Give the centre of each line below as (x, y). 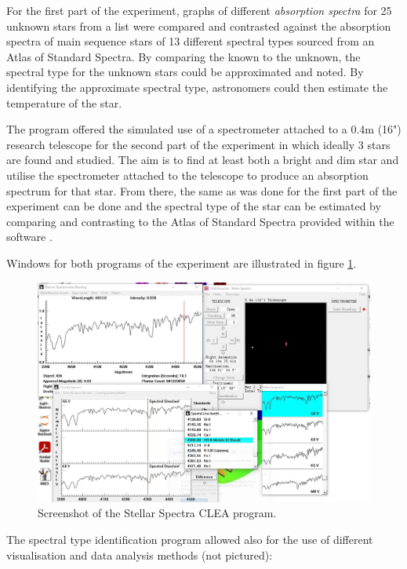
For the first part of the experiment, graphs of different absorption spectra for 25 (199, 10)
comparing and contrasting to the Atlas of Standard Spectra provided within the (200, 221)
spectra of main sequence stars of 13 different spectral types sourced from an (191, 41)
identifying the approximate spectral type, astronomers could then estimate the (197, 87)
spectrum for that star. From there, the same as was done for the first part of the (202, 190)
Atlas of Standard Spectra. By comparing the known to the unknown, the (184, 56)
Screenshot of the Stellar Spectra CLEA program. (157, 513)
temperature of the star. (64, 102)
